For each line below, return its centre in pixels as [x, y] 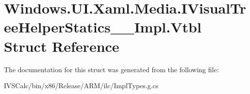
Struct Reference [62, 46]
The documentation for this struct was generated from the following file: [111, 69]
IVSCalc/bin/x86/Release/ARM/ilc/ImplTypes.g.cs [81, 86]
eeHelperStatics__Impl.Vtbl [103, 27]
